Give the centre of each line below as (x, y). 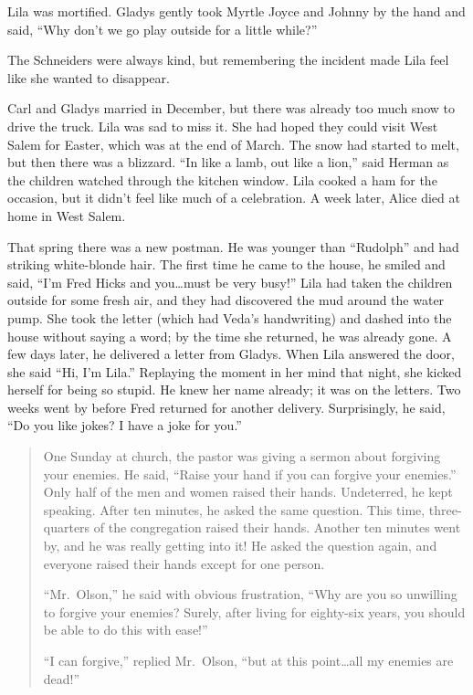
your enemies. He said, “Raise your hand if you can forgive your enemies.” (250, 474)
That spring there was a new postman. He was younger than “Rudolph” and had (233, 246)
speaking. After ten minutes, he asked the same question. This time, (234, 509)
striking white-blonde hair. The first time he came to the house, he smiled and (226, 264)
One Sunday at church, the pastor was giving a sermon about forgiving (242, 456)
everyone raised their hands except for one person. (184, 563)
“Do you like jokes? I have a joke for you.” (125, 425)
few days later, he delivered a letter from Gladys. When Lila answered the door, (231, 354)
